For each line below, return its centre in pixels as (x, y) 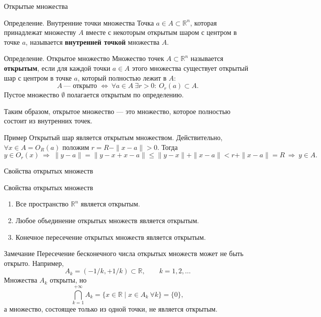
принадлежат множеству (40, 32)
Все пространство (42, 204)
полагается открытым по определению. (125, 95)
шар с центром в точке (38, 77)
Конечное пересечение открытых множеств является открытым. (111, 237)
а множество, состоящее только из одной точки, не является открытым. (111, 309)
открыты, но (68, 280)
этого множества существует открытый (190, 68)
